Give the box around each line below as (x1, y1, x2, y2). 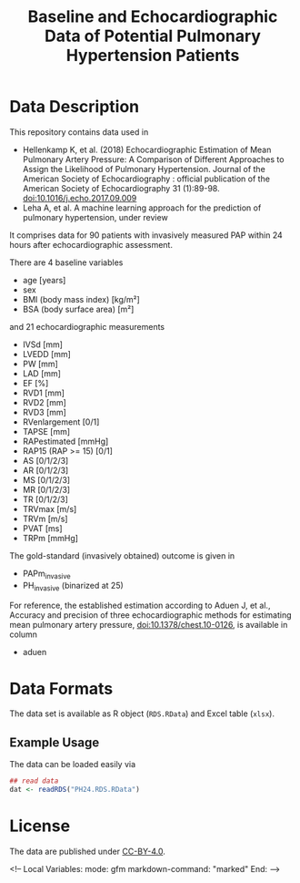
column (9, 629, 38, 640)
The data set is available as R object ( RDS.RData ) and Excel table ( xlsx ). (9, 708, 275, 719)
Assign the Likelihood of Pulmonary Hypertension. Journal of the (22, 163, 265, 174)
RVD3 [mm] (22, 406, 66, 417)
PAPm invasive (22, 568, 71, 580)
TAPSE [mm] (22, 426, 71, 436)
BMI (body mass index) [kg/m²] (22, 293, 141, 304)
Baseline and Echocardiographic (27, 6, 278, 27)
